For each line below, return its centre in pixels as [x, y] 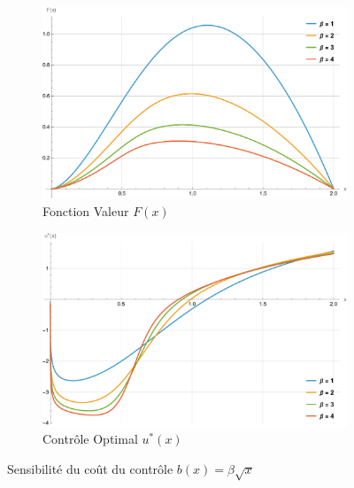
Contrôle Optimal [90, 439]
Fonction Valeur [86, 211]
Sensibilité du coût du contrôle [90, 469]
